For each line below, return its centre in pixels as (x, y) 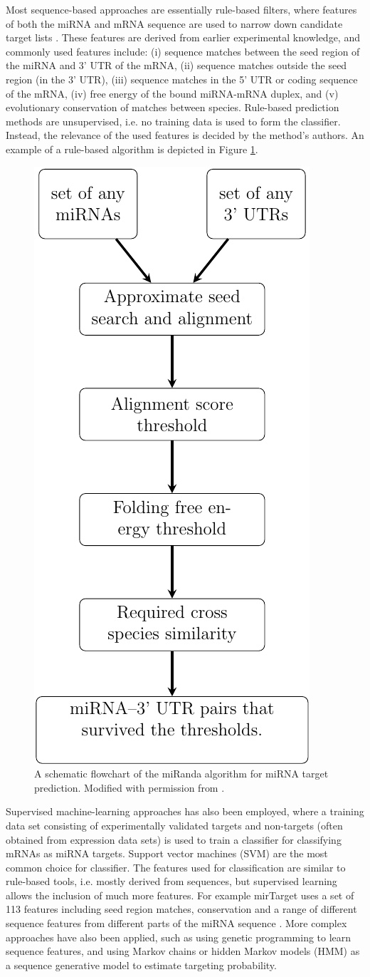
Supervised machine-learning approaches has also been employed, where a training (185, 811)
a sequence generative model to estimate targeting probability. (141, 965)
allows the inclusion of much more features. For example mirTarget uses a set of (180, 895)
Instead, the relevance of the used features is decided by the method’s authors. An (185, 135)
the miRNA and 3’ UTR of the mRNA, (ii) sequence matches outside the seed (176, 65)
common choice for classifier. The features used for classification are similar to (176, 867)
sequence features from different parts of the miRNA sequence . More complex (176, 923)
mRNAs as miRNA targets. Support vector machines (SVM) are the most (167, 853)
